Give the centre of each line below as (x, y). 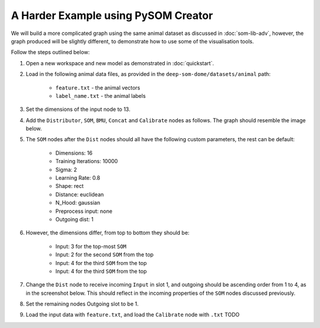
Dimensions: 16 (74, 153)
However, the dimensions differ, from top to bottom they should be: (108, 233)
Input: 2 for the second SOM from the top (105, 254)
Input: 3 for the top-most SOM (91, 246)
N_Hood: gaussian (78, 203)
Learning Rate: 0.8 (78, 178)
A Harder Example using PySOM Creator (112, 15)
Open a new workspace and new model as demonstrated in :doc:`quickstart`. (120, 63)
